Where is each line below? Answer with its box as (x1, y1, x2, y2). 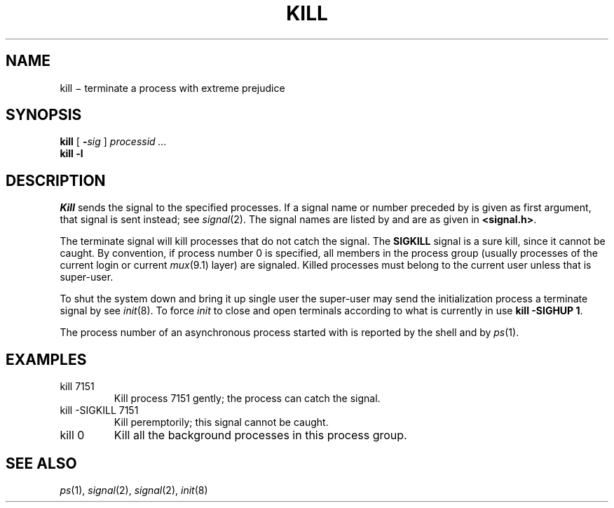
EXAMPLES (6, 350, 87, 368)
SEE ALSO (6, 454, 77, 472)
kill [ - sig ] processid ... (60, 135, 167, 148)
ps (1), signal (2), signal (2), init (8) (60, 483, 208, 496)
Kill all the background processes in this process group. (114, 428, 407, 443)
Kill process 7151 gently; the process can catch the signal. (114, 392, 381, 405)
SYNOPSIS (6, 106, 82, 124)
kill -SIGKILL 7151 (60, 404, 139, 417)
